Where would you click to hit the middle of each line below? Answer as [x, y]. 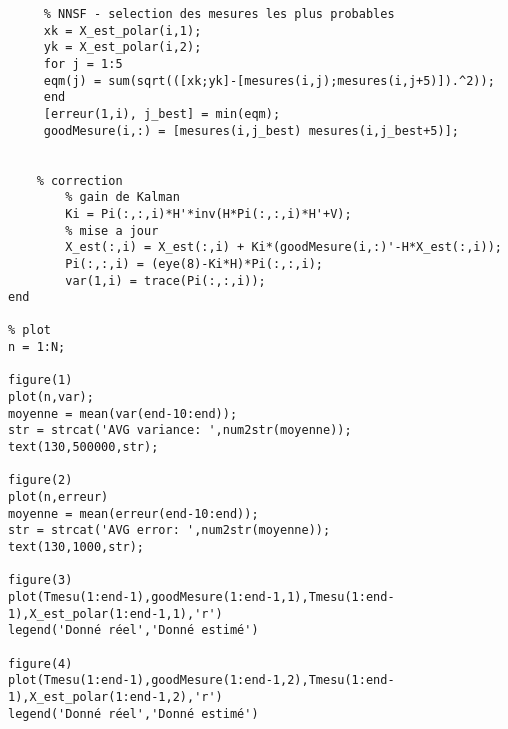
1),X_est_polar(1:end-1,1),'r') [115, 613]
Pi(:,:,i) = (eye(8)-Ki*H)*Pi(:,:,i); [194, 263]
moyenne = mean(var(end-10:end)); [123, 413]
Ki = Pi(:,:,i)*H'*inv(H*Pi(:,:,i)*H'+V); [208, 213]
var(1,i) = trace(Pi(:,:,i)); [165, 280]
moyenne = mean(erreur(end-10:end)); [133, 513]
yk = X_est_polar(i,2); [122, 47]
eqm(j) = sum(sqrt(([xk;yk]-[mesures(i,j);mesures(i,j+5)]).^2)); [269, 80]
